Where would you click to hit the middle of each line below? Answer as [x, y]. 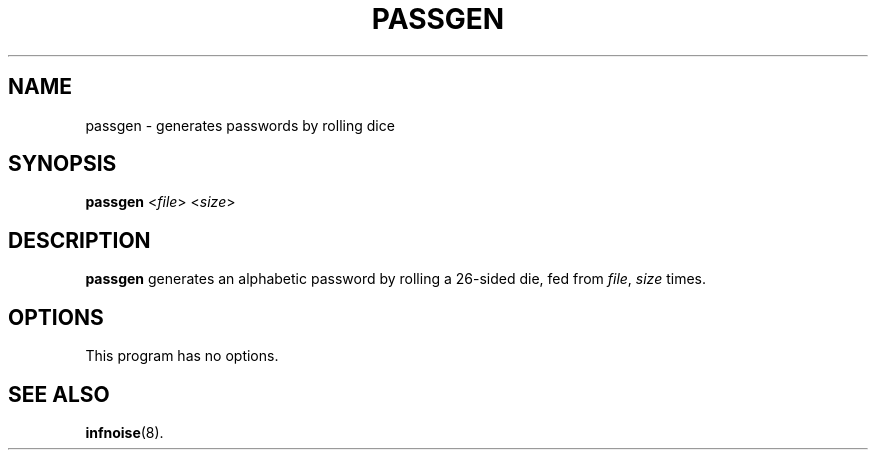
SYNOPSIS [62, 164]
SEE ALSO [59, 394]
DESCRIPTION [79, 240]
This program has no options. [182, 356]
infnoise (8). [124, 432]
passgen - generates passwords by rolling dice [240, 125]
